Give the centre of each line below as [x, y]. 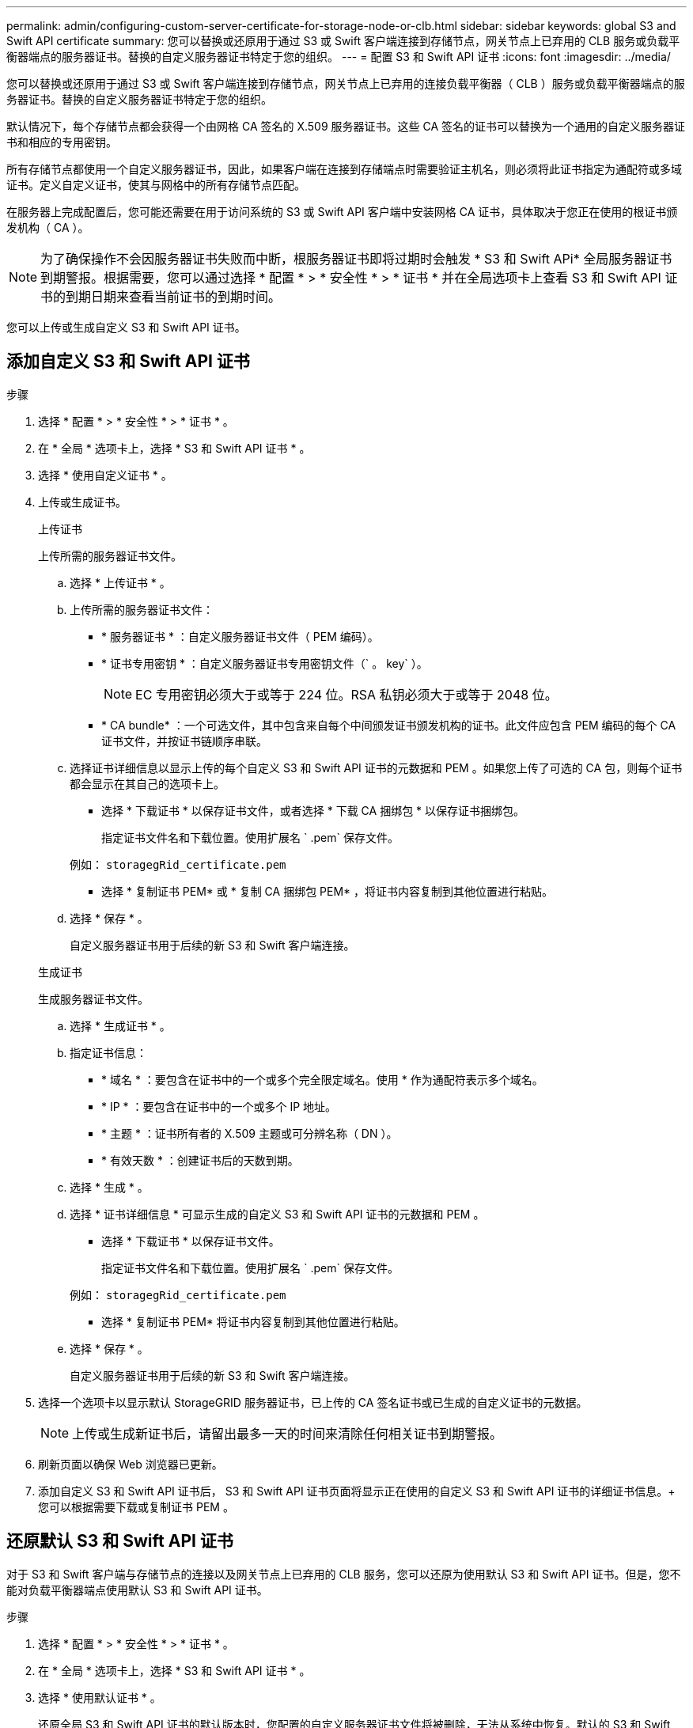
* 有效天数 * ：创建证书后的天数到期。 [200, 1160]
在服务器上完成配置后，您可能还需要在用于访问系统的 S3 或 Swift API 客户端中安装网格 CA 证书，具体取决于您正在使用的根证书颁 [342, 212]
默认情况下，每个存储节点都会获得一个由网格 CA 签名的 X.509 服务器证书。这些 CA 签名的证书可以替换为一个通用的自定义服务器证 [346, 126]
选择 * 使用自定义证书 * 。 [105, 475]
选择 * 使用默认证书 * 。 [100, 1697]
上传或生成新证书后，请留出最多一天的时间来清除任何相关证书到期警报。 [288, 1433]
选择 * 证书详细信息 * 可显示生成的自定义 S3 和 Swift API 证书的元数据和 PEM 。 [277, 1214]
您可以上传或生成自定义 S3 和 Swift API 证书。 [126, 327]
